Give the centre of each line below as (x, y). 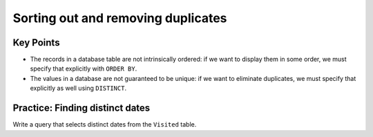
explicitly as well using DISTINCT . (78, 88)
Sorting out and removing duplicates (120, 18)
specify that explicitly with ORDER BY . (84, 68)
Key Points (36, 43)
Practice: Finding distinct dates (82, 108)
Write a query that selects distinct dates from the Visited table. (105, 125)
